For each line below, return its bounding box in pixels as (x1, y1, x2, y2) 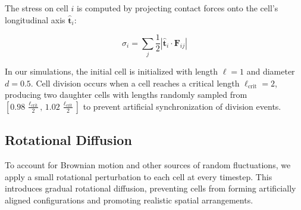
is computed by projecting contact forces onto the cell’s (76, 2, 278, 14)
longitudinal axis (5, 13, 65, 26)
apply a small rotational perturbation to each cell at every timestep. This (5, 170, 272, 183)
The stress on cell (5, 2, 68, 14)
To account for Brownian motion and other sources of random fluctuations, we (5, 158, 291, 171)
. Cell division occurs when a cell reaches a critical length (30, 76, 240, 89)
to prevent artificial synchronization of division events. (83, 100, 281, 112)
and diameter (246, 64, 295, 77)
